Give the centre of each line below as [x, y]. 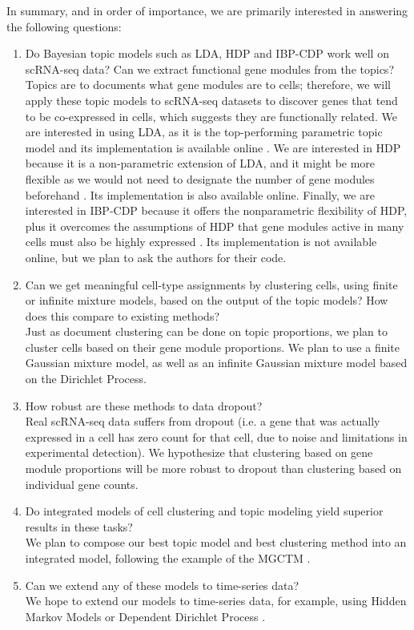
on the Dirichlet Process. [86, 379]
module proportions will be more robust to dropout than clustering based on [213, 468]
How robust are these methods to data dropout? [144, 405]
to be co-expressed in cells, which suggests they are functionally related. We [211, 116]
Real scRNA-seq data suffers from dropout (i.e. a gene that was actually [203, 421]
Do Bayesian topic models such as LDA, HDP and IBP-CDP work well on [207, 53]
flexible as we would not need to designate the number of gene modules [200, 178]
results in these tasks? [79, 526]
